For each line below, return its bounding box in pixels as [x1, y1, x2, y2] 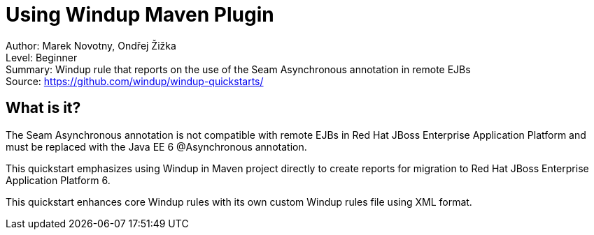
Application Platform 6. [6, 174, 111, 186]
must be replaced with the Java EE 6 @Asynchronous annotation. [6, 140, 307, 153]
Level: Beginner [6, 51, 78, 63]
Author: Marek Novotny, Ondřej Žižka [6, 39, 176, 52]
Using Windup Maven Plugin [6, 3, 274, 26]
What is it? [6, 99, 81, 117]
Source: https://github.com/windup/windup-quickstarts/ [6, 75, 264, 87]
